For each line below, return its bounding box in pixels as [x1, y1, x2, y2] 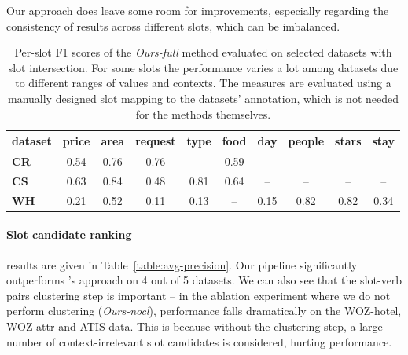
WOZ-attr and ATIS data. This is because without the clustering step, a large [6, 317, 383, 334]
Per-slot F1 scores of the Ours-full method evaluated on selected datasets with [14, 44, 392, 60]
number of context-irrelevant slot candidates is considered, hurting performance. [6, 333, 392, 350]
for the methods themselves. [135, 105, 271, 122]
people [288, 133, 325, 149]
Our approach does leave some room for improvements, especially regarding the [6, 2, 389, 18]
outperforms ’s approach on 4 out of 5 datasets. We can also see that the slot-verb [6, 272, 402, 288]
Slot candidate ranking [6, 226, 132, 243]
